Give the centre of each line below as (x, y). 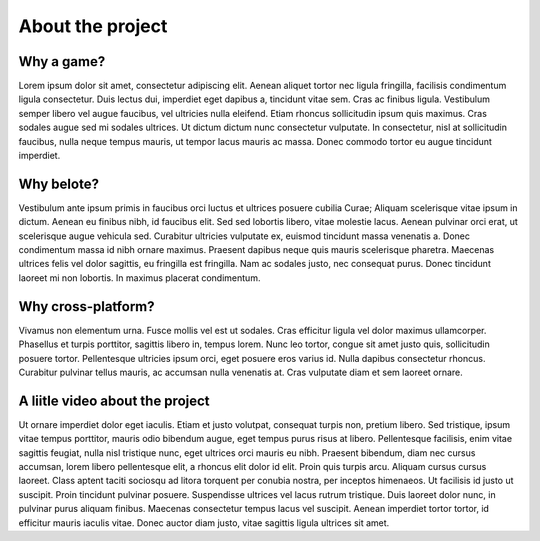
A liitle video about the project (114, 400)
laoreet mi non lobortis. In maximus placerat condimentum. (139, 277)
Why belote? (59, 183)
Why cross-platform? (86, 306)
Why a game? (62, 61)
